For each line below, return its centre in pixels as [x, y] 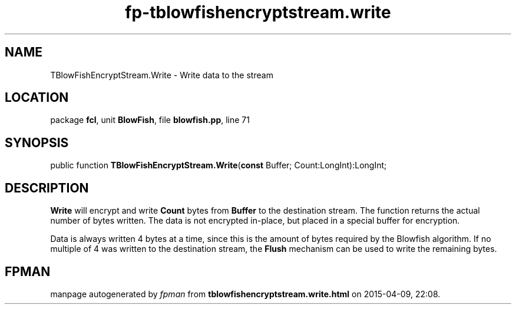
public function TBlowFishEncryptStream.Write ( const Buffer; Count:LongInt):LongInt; [219, 165]
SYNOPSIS [37, 142]
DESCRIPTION [47, 188]
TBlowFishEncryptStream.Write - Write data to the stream [162, 75]
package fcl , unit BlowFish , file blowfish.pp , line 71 [150, 120]
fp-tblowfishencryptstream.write [258, 12]
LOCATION [37, 98]
